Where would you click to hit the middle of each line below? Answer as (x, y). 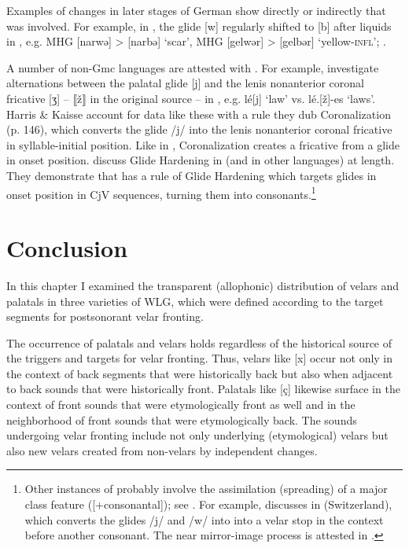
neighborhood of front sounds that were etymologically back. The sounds (182, 419)
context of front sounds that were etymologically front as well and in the (181, 405)
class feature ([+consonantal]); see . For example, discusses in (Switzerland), (208, 504)
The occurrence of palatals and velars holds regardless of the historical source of (199, 342)
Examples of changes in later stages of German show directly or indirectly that (196, 10)
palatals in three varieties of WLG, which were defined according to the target (195, 301)
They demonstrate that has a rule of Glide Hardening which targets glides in (192, 175)
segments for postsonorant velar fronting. (105, 316)
